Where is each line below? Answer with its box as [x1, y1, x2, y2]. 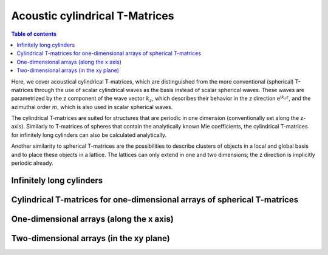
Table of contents [11, 30, 57, 38]
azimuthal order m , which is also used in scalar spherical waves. [11, 103, 173, 110]
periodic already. [11, 159, 54, 167]
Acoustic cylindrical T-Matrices [11, 9, 174, 22]
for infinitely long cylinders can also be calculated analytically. [11, 131, 167, 139]
